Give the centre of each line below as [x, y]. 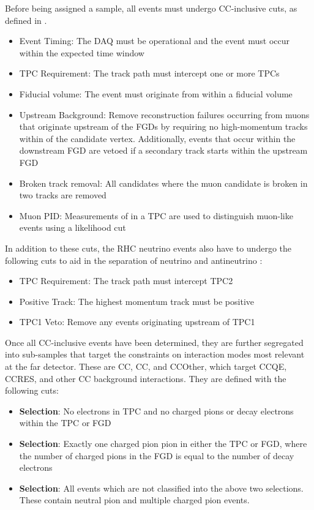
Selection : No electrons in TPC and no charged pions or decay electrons [156, 411]
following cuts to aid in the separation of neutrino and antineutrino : [134, 260]
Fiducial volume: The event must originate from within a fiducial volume [156, 93]
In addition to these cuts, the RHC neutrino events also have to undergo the [148, 248]
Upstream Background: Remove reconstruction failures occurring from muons [164, 114]
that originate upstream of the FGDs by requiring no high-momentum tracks [163, 126]
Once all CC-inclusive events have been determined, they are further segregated [154, 342]
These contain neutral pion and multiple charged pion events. [134, 500]
